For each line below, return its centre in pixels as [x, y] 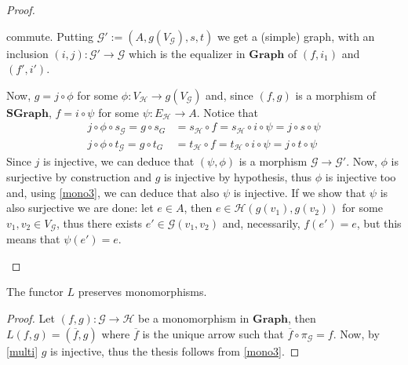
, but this [379, 223]
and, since [229, 95]
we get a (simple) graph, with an [296, 36]
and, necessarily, [261, 223]
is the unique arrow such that [213, 333]
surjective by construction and [79, 176]
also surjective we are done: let [80, 208]
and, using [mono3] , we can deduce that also [113, 192]
